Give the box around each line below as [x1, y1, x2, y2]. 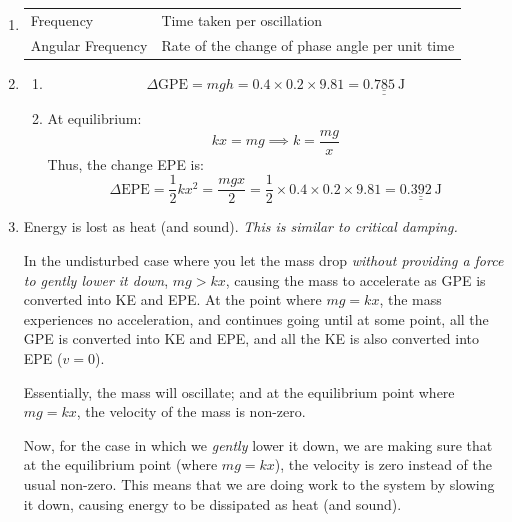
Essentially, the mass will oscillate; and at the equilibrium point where [23, 381, 455, 402]
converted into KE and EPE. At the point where [23, 289, 322, 310]
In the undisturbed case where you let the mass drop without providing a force [23, 250, 504, 271]
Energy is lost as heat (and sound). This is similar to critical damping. [23, 216, 458, 237]
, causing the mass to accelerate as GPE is [225, 269, 486, 290]
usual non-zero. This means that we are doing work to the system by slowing [23, 473, 495, 494]
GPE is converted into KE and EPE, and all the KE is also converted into [23, 328, 480, 349]
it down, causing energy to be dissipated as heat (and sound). [23, 493, 402, 514]
